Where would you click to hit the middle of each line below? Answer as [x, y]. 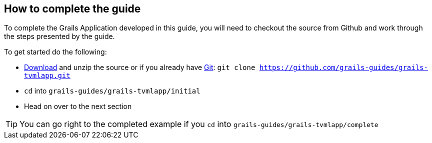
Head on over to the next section [78, 106]
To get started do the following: [55, 52]
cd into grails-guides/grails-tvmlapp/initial [112, 91]
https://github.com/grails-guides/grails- [343, 68]
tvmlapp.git [47, 76]
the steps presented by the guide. [59, 36]
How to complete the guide [72, 9]
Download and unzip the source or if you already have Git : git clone [140, 67]
